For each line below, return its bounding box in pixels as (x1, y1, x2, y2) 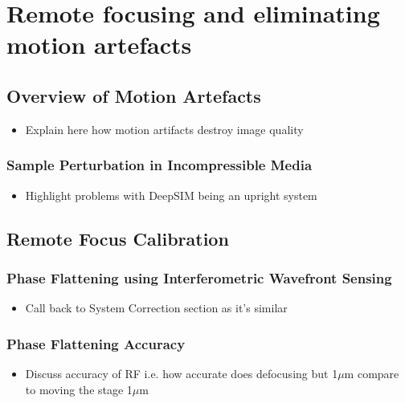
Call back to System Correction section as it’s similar (25, 299, 288, 316)
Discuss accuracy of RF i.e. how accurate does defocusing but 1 (25, 364, 338, 381)
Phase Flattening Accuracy (6, 333, 186, 353)
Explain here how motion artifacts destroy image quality (25, 120, 304, 137)
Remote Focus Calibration (6, 226, 229, 250)
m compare (344, 364, 399, 381)
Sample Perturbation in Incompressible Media (6, 155, 313, 175)
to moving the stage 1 (25, 381, 133, 397)
